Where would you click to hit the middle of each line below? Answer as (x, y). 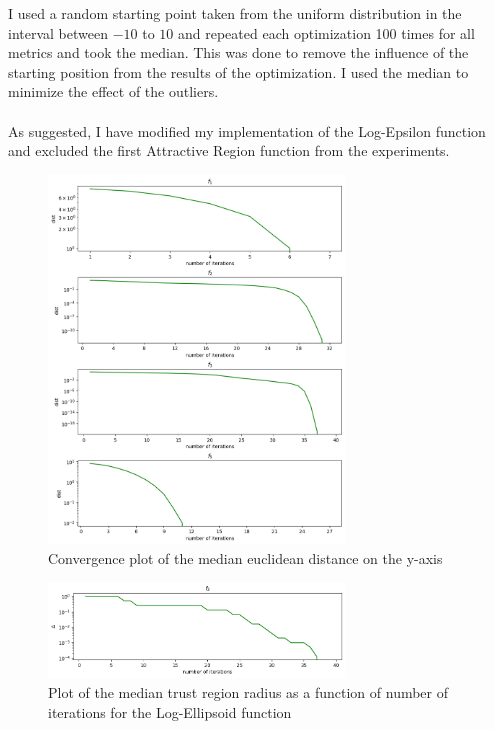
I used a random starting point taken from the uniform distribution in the (235, 13)
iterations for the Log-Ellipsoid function (170, 711)
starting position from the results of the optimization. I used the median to (238, 71)
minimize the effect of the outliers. (113, 91)
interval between (58, 32)
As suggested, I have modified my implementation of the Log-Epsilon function (247, 130)
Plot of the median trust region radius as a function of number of (248, 692)
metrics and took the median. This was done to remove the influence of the (238, 52)
